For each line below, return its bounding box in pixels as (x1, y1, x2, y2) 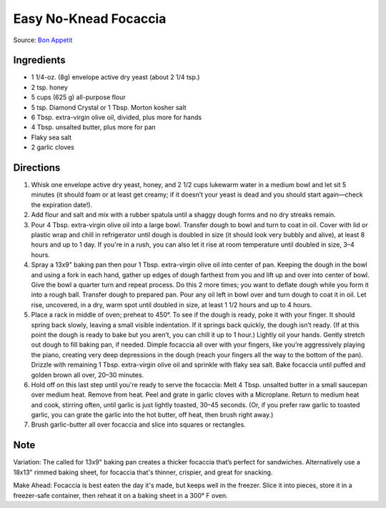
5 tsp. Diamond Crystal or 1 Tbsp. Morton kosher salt (31, 103, 187, 111)
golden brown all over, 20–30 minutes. (31, 370, 144, 379)
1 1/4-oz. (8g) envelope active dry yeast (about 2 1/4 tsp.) (31, 73, 200, 81)
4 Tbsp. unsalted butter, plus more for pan (31, 123, 157, 131)
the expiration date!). (31, 200, 93, 209)
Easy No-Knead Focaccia (13, 11, 167, 26)
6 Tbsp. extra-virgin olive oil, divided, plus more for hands (31, 113, 202, 121)
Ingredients (13, 54, 66, 66)
